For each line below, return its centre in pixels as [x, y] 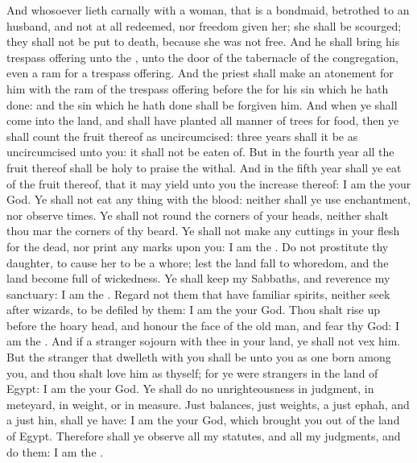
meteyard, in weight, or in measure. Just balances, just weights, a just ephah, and [208, 404]
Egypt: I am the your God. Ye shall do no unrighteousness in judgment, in [190, 389]
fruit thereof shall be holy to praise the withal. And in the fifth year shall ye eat [204, 167]
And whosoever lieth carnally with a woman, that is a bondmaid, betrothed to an [208, 10]
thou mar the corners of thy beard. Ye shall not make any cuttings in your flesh [203, 231]
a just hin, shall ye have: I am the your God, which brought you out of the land [203, 420]
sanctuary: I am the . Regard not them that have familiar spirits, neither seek [198, 294]
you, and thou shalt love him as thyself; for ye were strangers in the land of [192, 372]
